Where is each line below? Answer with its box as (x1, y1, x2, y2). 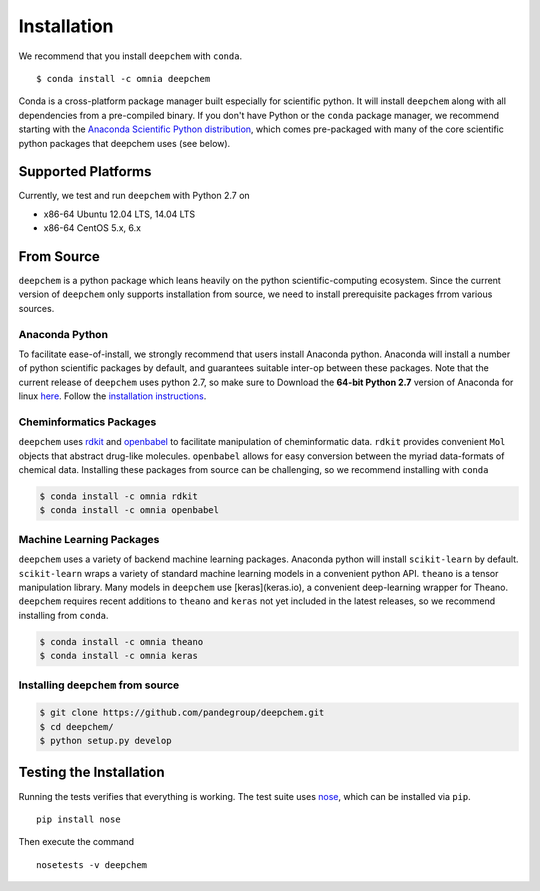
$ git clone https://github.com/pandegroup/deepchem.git (39, 707, 325, 719)
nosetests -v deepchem (36, 859, 148, 870)
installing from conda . (18, 609, 109, 621)
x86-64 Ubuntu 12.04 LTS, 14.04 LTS (43, 208, 196, 220)
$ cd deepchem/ (39, 721, 114, 732)
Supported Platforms (18, 163, 152, 180)
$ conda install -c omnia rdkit (39, 491, 199, 502)
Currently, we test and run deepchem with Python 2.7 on (18, 190, 250, 202)
